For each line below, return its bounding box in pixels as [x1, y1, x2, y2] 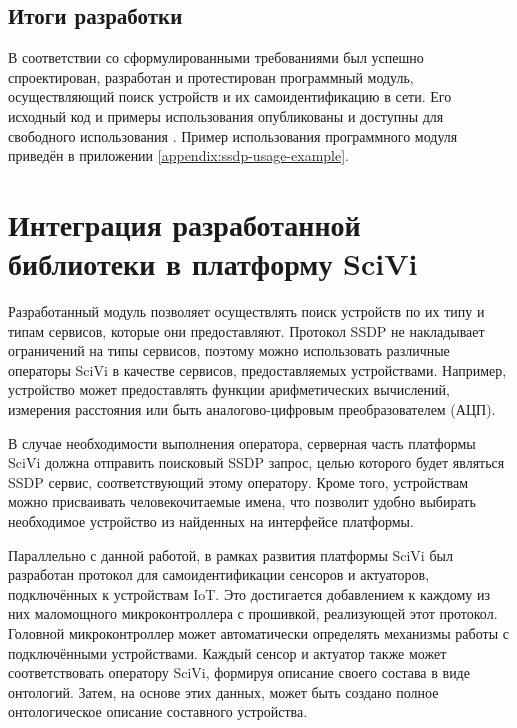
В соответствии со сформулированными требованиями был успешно [8, 47, 424, 68]
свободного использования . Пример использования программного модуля [8, 125, 458, 146]
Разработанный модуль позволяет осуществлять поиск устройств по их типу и [8, 301, 485, 322]
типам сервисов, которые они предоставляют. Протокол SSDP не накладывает [8, 320, 485, 341]
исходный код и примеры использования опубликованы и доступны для [8, 105, 444, 126]
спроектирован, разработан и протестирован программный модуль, [8, 66, 414, 87]
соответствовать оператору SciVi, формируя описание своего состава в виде [8, 662, 470, 683]
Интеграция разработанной [8, 203, 361, 244]
